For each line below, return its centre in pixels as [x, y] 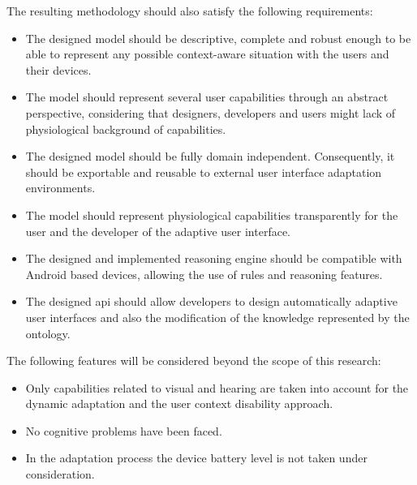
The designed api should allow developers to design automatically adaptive [211, 301]
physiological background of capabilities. [126, 129]
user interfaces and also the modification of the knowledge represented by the [217, 317]
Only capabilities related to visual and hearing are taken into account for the [217, 387]
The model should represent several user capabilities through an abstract [207, 97]
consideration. [60, 474]
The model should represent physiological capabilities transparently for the [212, 215]
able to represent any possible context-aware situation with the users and [207, 54]
